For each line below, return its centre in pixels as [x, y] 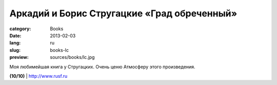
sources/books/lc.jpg [72, 57]
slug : [15, 50]
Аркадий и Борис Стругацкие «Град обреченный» [123, 13]
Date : [15, 35]
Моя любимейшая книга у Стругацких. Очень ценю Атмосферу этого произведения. [102, 67]
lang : [15, 43]
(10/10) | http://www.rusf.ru [38, 76]
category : [20, 29]
